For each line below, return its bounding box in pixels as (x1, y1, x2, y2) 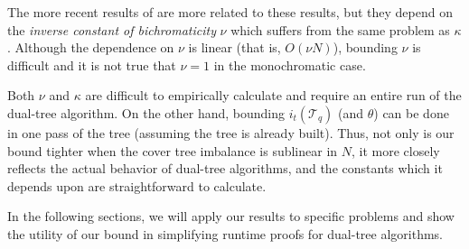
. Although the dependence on (7, 38, 174, 57)
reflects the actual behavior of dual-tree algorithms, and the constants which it (7, 159, 443, 178)
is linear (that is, (188, 38, 281, 57)
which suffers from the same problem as (230, 20, 450, 39)
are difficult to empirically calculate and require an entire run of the (85, 86, 462, 105)
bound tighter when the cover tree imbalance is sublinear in (7, 141, 338, 160)
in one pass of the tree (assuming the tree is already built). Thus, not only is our (7, 123, 455, 142)
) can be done (373, 103, 449, 122)
